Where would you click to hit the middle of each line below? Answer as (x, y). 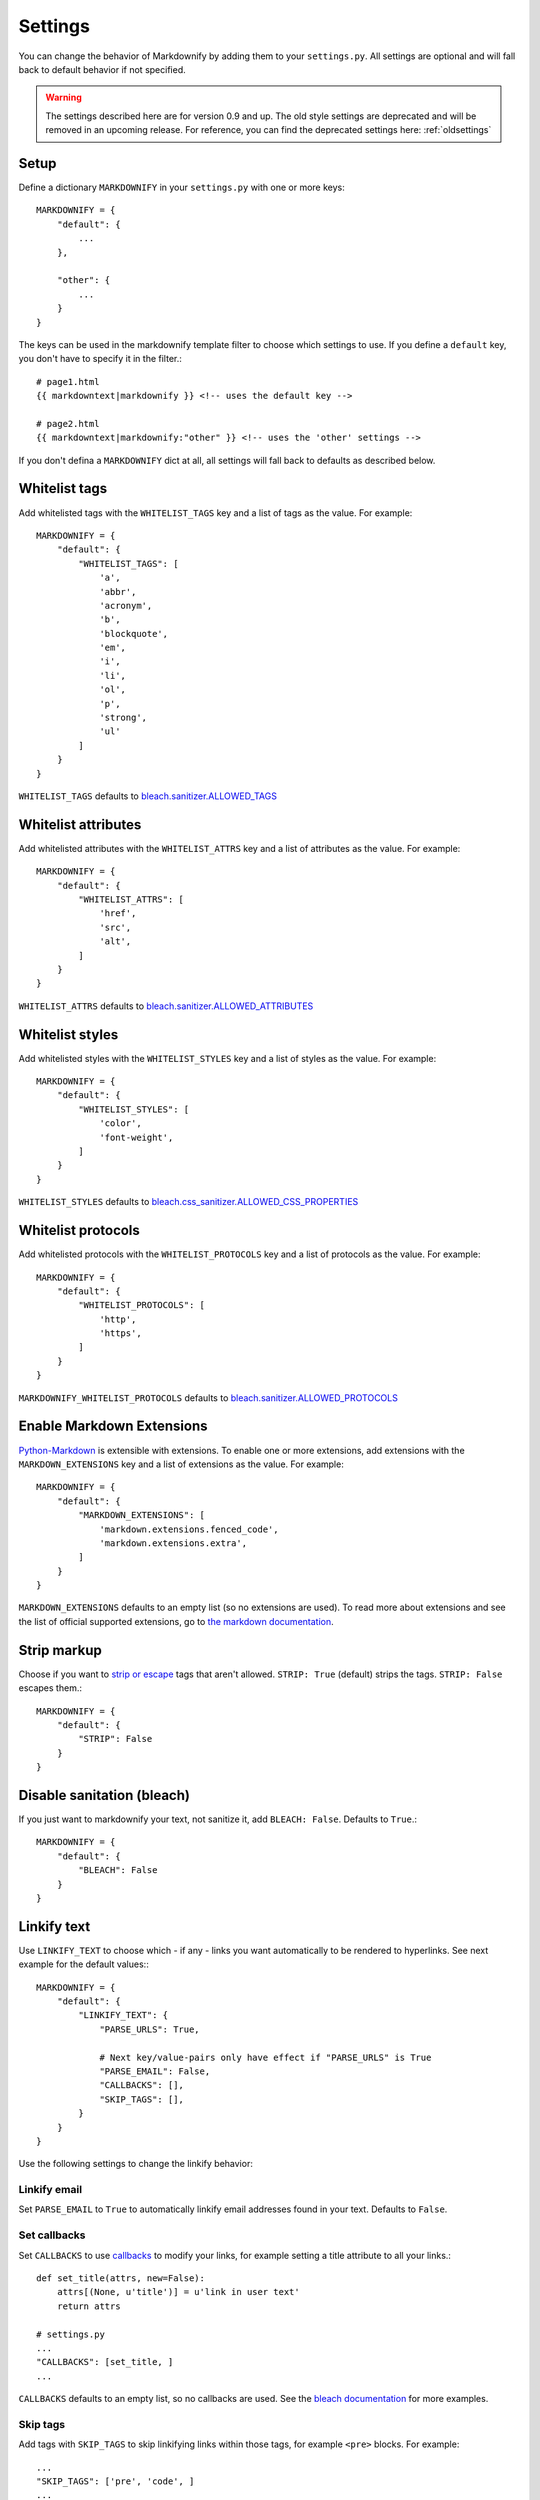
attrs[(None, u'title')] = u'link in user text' (178, 2292)
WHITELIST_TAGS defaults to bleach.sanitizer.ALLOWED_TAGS (147, 796)
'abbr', (118, 591)
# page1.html (68, 381)
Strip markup (60, 1650)
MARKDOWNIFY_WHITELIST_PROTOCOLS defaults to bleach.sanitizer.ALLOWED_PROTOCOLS (208, 1397)
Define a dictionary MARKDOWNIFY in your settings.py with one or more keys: (181, 187)
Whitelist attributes (80, 824)
